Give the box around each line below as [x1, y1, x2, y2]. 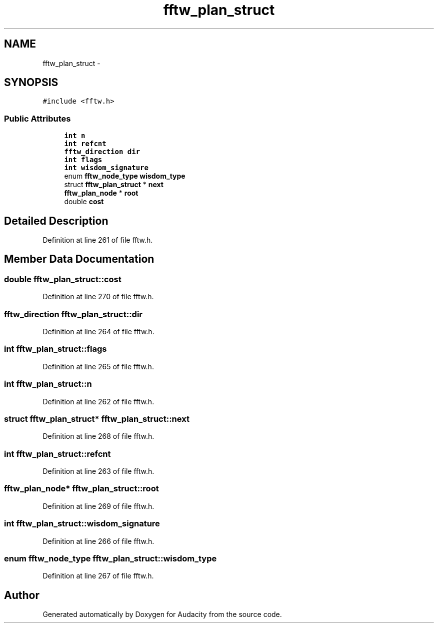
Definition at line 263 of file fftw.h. [42, 467, 154, 475]
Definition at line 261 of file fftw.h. [42, 236, 153, 245]
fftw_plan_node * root [64, 189, 138, 198]
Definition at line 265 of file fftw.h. [42, 362, 154, 371]
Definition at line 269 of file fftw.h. [42, 501, 154, 510]
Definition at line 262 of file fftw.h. [42, 397, 154, 406]
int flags [64, 156, 102, 164]
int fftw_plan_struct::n [4, 379, 92, 389]
